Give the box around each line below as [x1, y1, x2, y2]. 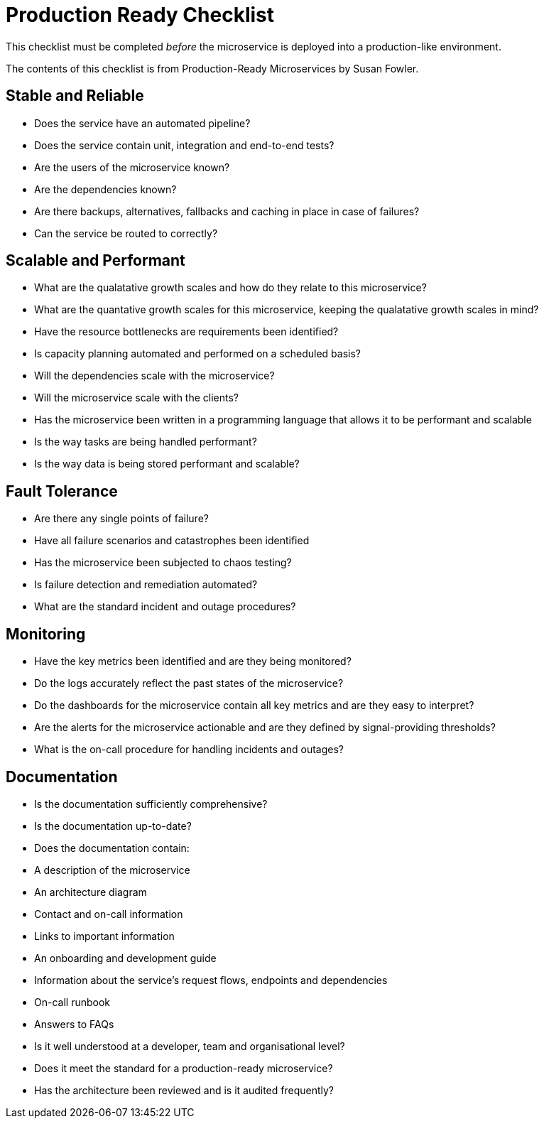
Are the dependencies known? [34, 183, 177, 195]
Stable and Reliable [6, 87, 144, 105]
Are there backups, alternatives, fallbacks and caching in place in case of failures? [34, 205, 420, 217]
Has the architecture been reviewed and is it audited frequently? [34, 1084, 334, 1096]
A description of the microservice [34, 863, 190, 876]
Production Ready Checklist [6, 3, 274, 27]
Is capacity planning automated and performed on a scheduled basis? [34, 347, 361, 360]
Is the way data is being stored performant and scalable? [34, 458, 300, 470]
